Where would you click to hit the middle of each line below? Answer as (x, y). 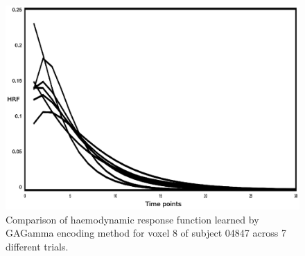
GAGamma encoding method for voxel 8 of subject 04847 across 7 (146, 233)
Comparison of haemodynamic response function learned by (132, 219)
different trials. (37, 246)
